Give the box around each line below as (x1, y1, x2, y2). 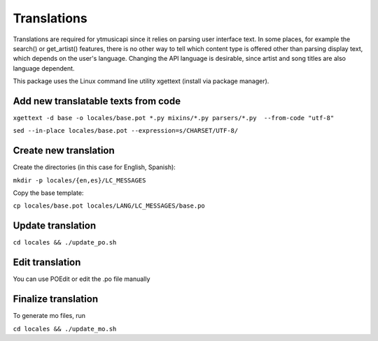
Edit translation (13, 256, 81, 268)
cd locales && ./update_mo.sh (13, 325, 117, 333)
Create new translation (13, 145, 115, 157)
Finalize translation (13, 293, 98, 305)
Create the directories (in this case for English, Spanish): (13, 163, 176, 171)
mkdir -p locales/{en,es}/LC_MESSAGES (13, 176, 146, 184)
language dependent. (13, 64, 75, 73)
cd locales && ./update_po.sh (13, 238, 117, 247)
